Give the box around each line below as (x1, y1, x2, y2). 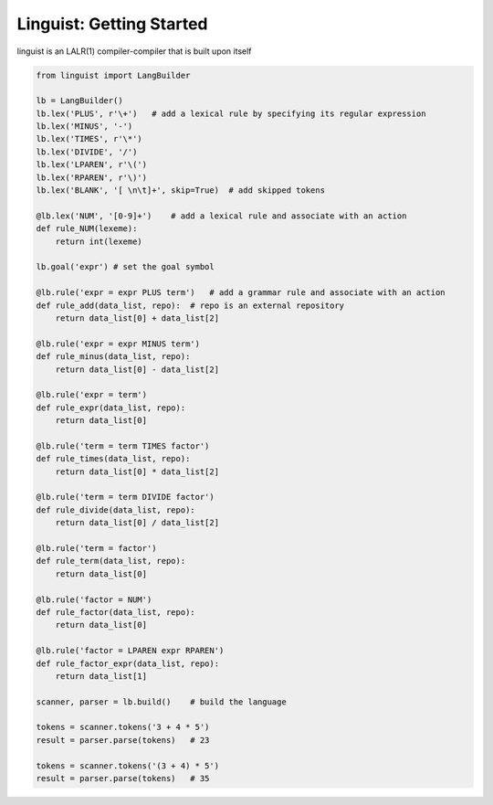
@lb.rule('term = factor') (36, 543, 157, 553)
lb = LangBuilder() (36, 96, 123, 106)
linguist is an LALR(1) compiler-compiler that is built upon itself (16, 46, 252, 57)
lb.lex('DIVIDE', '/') (36, 146, 138, 157)
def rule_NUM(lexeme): (36, 224, 138, 234)
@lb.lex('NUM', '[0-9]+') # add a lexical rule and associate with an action (36, 210, 407, 221)
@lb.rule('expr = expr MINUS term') (36, 338, 201, 349)
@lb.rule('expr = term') (36, 389, 148, 400)
